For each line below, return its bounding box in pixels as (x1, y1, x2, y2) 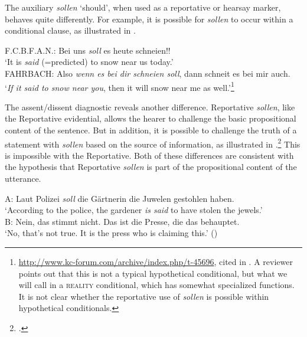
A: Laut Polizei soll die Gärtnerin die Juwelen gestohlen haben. (5, 192, 234, 204)
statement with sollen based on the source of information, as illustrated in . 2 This (5, 136, 301, 150)
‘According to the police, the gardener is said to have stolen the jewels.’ (5, 204, 263, 216)
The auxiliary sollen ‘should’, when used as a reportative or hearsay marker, (5, 1, 281, 13)
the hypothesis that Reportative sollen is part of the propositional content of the (5, 161, 297, 173)
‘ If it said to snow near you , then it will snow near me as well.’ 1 (5, 79, 234, 93)
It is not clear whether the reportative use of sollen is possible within (18, 290, 269, 302)
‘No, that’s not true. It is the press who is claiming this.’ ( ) (5, 227, 218, 239)
